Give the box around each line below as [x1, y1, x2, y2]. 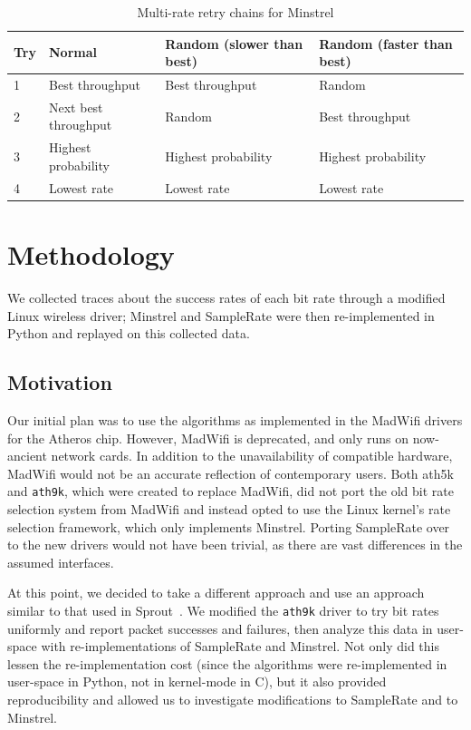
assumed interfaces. [7, 552, 114, 571]
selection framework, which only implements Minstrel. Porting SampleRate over [7, 517, 450, 536]
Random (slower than [165, 34, 303, 53]
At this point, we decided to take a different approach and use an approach [7, 583, 425, 602]
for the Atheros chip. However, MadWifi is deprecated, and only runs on [7, 428, 409, 447]
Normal [49, 43, 97, 62]
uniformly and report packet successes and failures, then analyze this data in [7, 618, 433, 638]
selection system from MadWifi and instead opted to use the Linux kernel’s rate [7, 499, 451, 518]
